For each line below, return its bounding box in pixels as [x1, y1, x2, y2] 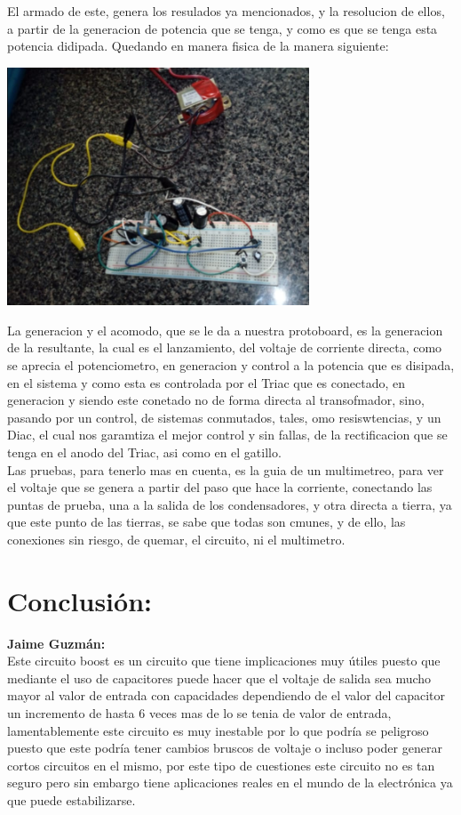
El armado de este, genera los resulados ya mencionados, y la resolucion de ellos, [7, 2, 445, 20]
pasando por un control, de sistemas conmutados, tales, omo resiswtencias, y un [7, 407, 441, 426]
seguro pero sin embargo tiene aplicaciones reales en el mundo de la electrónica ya [7, 773, 453, 792]
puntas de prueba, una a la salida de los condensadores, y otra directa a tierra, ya [7, 495, 452, 513]
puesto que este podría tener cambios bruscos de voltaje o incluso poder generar [7, 738, 442, 757]
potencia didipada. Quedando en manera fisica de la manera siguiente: [7, 36, 389, 55]
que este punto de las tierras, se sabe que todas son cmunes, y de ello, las [7, 512, 406, 531]
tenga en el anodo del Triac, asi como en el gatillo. [7, 442, 282, 461]
